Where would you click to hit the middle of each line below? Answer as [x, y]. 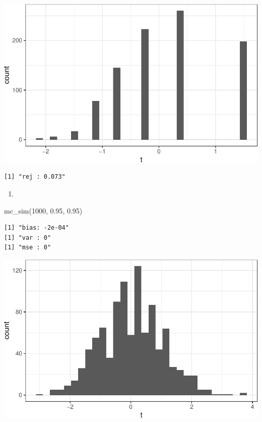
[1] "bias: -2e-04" [37, 228]
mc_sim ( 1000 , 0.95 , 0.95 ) [43, 210]
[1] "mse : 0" [28, 248]
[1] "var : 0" [28, 238]
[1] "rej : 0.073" [35, 177]
